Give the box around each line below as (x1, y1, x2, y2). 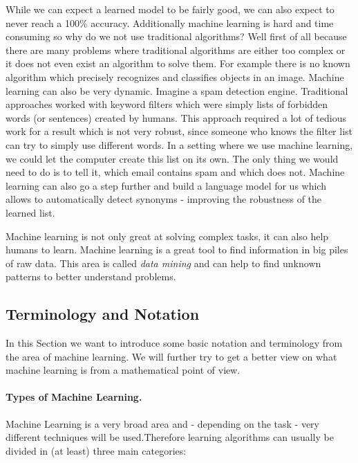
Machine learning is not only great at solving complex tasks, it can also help (6, 228, 329, 243)
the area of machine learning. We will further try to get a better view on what (6, 349, 337, 363)
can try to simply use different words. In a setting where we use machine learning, (6, 137, 353, 152)
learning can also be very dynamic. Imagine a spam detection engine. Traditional (6, 83, 348, 98)
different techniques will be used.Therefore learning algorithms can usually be (6, 430, 334, 444)
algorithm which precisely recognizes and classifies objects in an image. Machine (6, 69, 344, 84)
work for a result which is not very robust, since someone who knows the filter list (6, 124, 353, 138)
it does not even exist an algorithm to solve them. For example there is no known (6, 56, 350, 71)
